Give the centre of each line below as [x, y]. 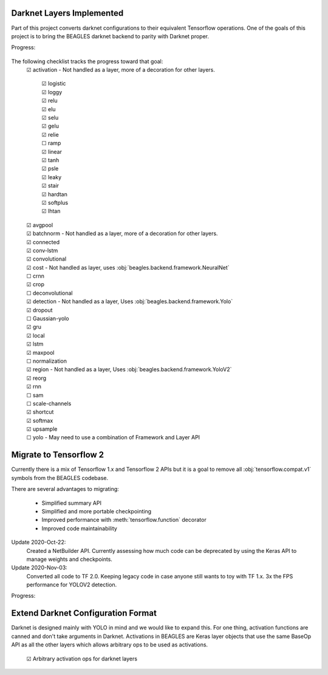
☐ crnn [36, 276]
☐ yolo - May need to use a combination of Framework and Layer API [113, 437]
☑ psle [50, 169]
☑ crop [36, 284]
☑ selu [50, 118]
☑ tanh [50, 160]
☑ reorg [36, 378]
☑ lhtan [51, 211]
